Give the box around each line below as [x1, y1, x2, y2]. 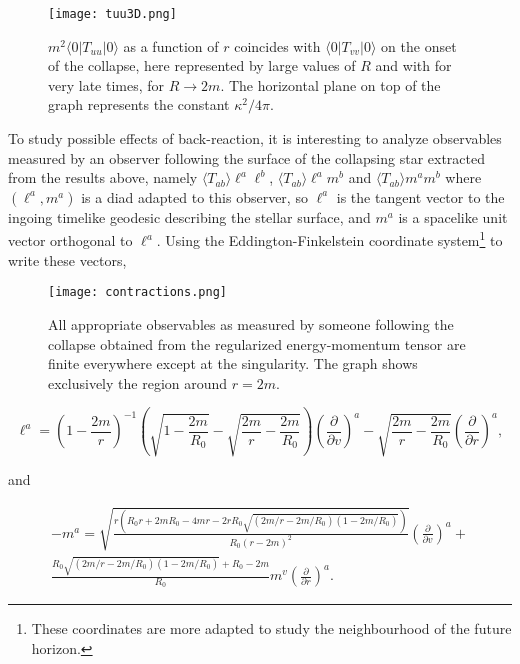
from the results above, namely [8, 167, 198, 188]
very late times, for [48, 74, 165, 95]
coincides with [234, 35, 321, 56]
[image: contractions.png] [48, 285, 227, 300]
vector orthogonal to [8, 230, 133, 251]
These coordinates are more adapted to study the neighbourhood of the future [31, 618, 512, 639]
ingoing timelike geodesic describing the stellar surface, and [8, 206, 371, 227]
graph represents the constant [48, 94, 230, 115]
